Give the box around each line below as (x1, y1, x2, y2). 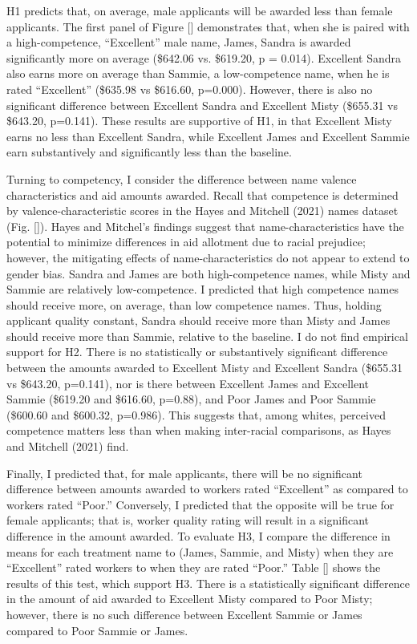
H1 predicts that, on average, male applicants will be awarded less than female (6, 2, 393, 18)
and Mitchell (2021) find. (6, 438, 129, 455)
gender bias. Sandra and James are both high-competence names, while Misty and (6, 265, 411, 281)
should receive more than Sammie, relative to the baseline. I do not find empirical (6, 327, 408, 344)
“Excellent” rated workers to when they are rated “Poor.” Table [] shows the (6, 559, 381, 576)
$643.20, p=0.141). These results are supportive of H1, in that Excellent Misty (6, 112, 392, 129)
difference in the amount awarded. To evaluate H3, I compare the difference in (6, 528, 391, 544)
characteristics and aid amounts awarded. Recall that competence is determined (6, 186, 399, 203)
